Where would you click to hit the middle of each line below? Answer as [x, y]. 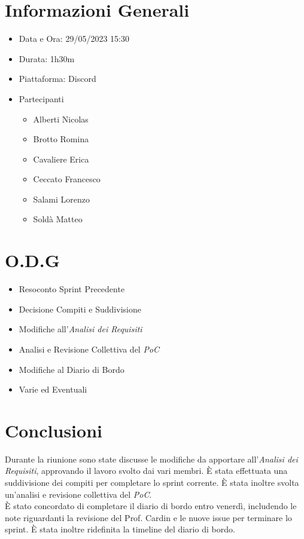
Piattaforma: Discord [57, 79]
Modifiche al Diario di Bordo [72, 369]
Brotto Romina [61, 139]
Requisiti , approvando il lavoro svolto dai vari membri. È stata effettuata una [146, 471]
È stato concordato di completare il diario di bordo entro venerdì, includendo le [151, 506]
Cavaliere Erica [61, 159]
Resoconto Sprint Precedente [72, 289]
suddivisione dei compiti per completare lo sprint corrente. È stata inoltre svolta [152, 483]
